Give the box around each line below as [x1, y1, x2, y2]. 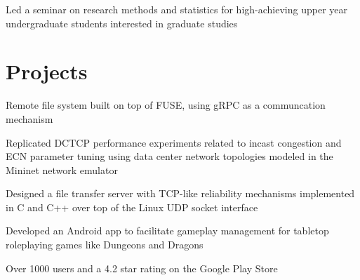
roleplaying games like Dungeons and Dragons [6, 237, 204, 252]
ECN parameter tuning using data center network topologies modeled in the [6, 149, 333, 164]
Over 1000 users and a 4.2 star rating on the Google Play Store [6, 260, 278, 275]
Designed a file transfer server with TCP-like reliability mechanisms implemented [6, 186, 355, 201]
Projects [6, 57, 88, 86]
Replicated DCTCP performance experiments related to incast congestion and [6, 135, 342, 149]
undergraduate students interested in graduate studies [6, 15, 238, 30]
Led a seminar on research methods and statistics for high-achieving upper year [6, 2, 347, 16]
